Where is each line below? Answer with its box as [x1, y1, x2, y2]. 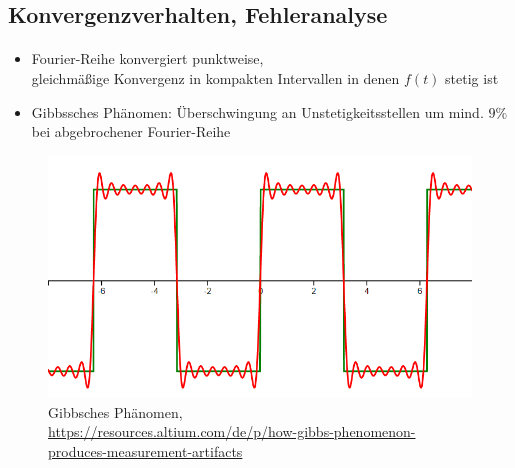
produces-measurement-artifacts [48, 440, 243, 461]
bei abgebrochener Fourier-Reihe [31, 121, 231, 142]
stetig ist [445, 67, 499, 88]
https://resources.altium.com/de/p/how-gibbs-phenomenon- [48, 421, 416, 442]
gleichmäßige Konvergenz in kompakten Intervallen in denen [31, 67, 400, 88]
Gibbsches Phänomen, [48, 401, 183, 422]
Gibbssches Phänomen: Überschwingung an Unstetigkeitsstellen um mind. [31, 101, 484, 122]
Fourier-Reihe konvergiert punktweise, [31, 48, 264, 69]
